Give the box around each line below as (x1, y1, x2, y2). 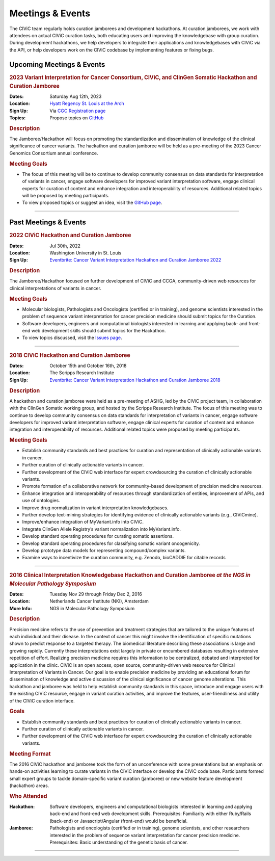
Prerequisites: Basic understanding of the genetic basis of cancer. (49, 839, 188, 846)
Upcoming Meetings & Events (9, 60, 105, 69)
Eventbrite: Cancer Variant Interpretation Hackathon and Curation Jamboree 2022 (49, 257, 222, 263)
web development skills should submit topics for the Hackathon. (31, 327, 166, 333)
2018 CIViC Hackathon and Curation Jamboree (9, 352, 131, 359)
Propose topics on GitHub (49, 115, 104, 121)
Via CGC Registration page (49, 108, 106, 114)
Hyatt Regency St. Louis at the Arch (49, 100, 124, 107)
